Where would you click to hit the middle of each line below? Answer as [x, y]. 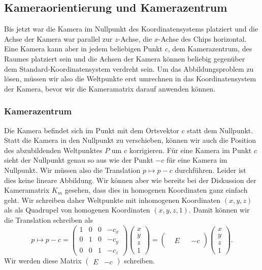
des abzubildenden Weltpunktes [53, 150]
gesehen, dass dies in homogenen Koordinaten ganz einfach [156, 190]
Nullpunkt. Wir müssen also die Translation [72, 170]
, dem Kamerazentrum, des [210, 49]
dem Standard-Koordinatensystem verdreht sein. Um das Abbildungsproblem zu [129, 68]
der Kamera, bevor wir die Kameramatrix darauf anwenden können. [110, 88]
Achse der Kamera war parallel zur [58, 38]
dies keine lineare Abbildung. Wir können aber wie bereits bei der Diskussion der [130, 180]
